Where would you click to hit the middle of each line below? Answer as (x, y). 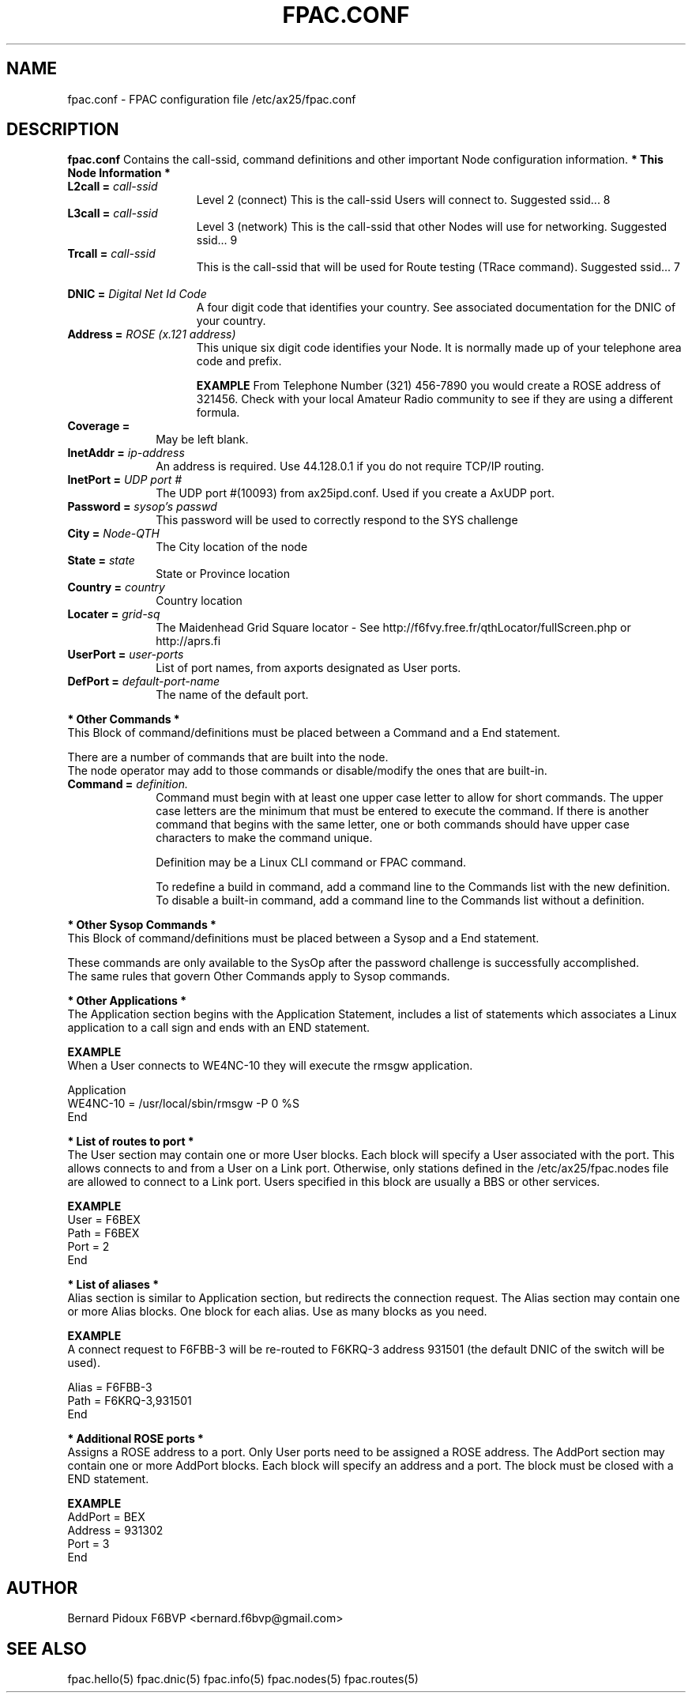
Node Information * (119, 173)
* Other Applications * (127, 1001)
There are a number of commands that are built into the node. (228, 757)
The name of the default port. (232, 695)
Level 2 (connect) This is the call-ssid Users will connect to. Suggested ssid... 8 (403, 200)
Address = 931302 (115, 1531)
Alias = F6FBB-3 (110, 1388)
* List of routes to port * (131, 1142)
